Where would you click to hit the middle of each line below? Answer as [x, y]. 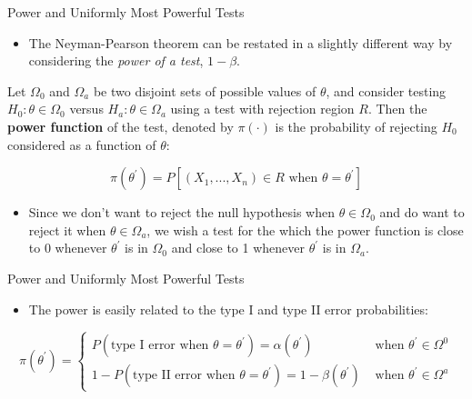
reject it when [67, 229]
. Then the [397, 109]
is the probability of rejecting [356, 126]
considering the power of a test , [116, 60]
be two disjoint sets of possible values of [205, 90]
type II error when [184, 376]
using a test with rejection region [262, 109]
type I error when [160, 346]
